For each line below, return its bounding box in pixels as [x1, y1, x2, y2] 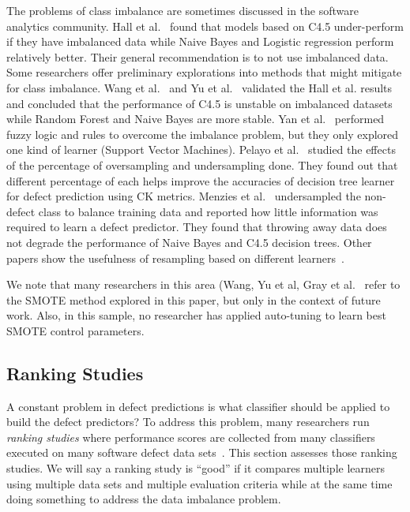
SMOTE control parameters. [6, 322, 145, 338]
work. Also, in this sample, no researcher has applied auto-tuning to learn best [6, 307, 386, 323]
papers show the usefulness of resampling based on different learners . [6, 249, 344, 266]
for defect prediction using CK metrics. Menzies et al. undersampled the [6, 188, 361, 204]
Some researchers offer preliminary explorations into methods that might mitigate [6, 64, 402, 80]
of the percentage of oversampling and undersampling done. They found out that [6, 156, 398, 173]
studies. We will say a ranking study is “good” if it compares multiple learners [6, 460, 386, 476]
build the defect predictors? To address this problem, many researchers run [6, 413, 370, 430]
